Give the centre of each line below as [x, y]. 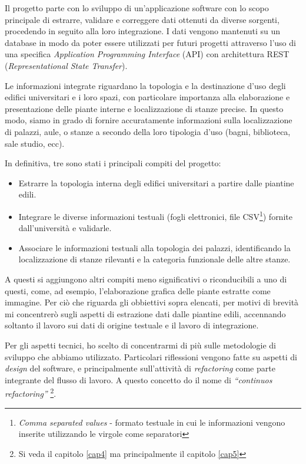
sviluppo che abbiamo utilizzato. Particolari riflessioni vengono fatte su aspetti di [151, 356]
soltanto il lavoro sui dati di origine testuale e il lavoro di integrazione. [132, 325]
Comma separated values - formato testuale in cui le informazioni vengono [152, 422]
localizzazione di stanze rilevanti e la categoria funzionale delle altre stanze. [154, 259]
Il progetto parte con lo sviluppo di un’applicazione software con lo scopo [137, 8]
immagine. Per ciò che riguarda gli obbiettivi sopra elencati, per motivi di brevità [152, 302]
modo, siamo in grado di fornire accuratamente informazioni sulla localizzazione [149, 120]
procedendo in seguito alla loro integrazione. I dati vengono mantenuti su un [143, 31]
